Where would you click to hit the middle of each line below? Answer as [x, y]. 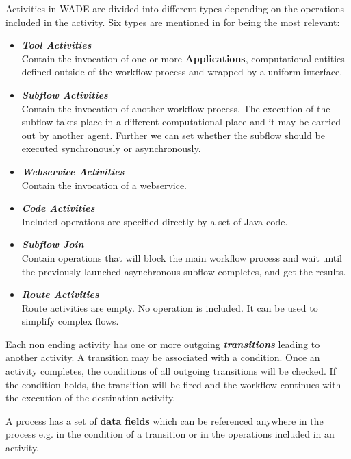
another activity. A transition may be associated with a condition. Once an [163, 357]
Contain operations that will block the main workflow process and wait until [182, 257]
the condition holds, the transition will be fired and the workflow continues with [173, 384]
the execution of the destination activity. [91, 398]
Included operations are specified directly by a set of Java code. [155, 221]
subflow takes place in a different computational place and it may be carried [181, 122]
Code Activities [58, 208]
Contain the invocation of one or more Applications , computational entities [183, 58]
